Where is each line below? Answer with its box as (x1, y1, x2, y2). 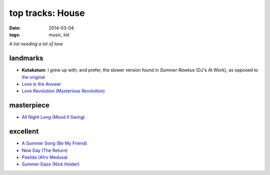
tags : (9, 31, 20, 37)
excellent (9, 127, 39, 136)
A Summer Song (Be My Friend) (21, 140, 87, 147)
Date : (9, 25, 21, 31)
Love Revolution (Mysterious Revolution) (21, 88, 105, 94)
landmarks (9, 54, 43, 62)
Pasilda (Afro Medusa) (21, 155, 68, 160)
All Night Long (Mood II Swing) (21, 114, 85, 120)
